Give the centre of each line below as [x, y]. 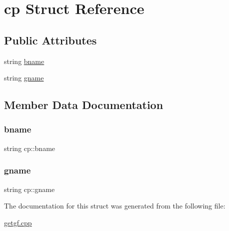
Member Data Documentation [84, 105]
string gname [24, 78]
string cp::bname [30, 148]
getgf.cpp [18, 222]
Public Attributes [50, 40]
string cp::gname [29, 189]
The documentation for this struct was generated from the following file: [115, 206]
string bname [24, 61]
